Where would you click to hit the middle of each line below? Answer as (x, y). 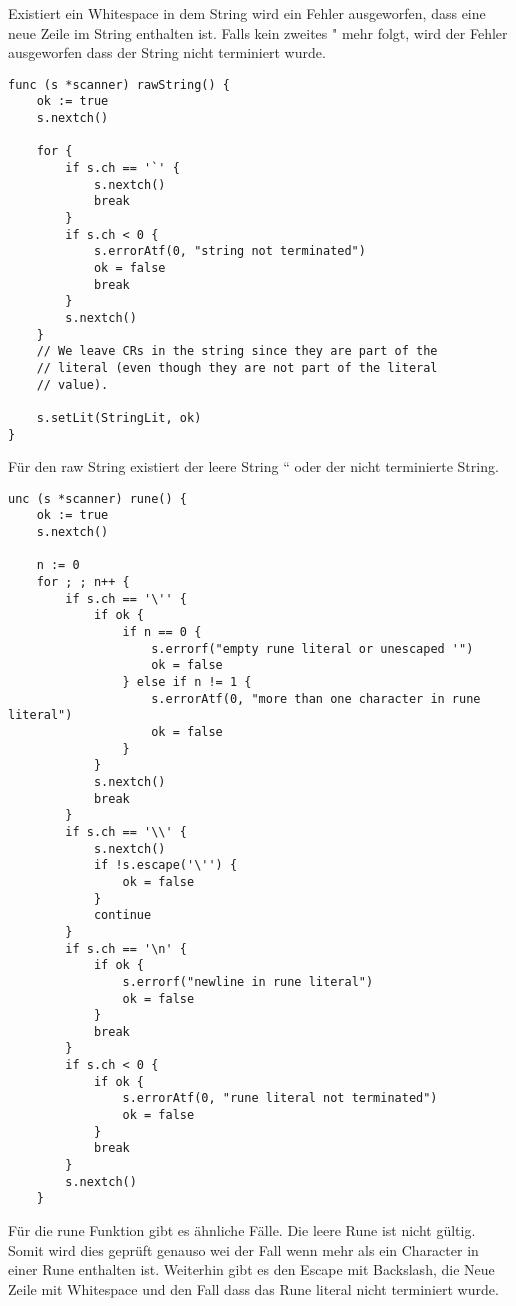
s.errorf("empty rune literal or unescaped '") (312, 648)
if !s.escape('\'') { (165, 865)
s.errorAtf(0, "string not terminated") (229, 251)
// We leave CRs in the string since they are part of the (237, 351)
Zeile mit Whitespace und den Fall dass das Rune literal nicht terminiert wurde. (253, 1288)
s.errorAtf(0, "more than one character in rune (316, 698)
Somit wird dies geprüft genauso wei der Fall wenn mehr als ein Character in (243, 1249)
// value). (72, 384)
